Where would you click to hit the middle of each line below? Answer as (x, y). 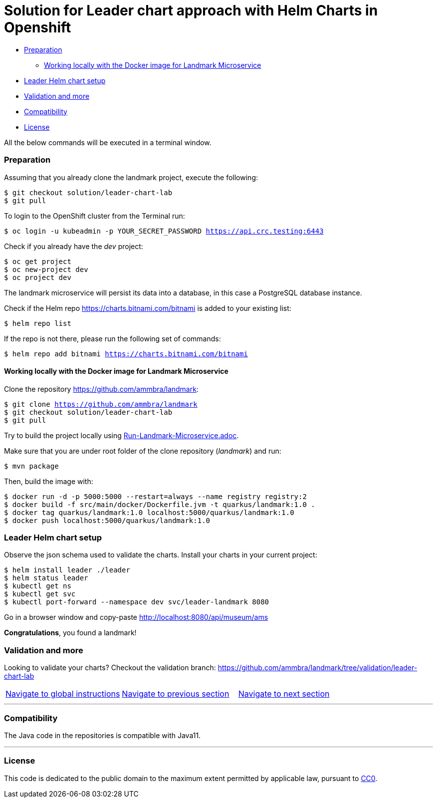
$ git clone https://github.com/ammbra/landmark (101, 404)
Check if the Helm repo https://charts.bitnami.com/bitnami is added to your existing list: (148, 308)
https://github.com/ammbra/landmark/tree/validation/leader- (318, 668)
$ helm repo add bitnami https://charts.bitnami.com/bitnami (126, 354)
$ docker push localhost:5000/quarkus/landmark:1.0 (107, 520)
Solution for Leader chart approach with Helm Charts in (191, 10)
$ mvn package (31, 466)
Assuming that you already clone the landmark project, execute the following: (131, 177)
